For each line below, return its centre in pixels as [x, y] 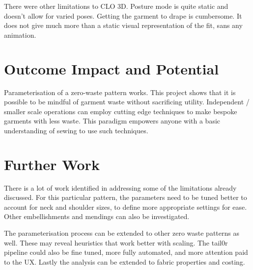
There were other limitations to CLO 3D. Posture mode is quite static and [116, 6]
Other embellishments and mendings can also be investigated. [97, 216]
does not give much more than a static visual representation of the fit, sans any [123, 25]
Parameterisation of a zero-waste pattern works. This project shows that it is [120, 92]
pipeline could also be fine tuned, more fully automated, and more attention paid [126, 252]
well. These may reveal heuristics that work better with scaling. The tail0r [116, 242]
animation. [20, 35]
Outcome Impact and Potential [112, 68]
